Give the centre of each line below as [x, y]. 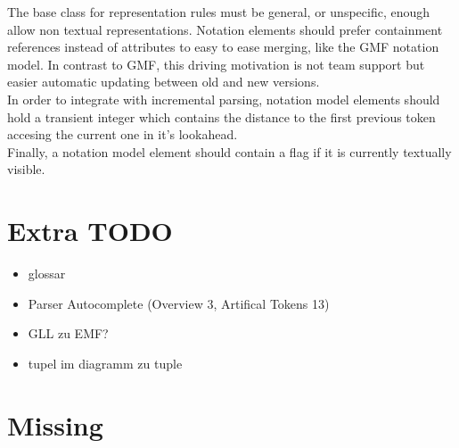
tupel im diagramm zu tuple [105, 363]
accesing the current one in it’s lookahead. [123, 134]
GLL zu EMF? [68, 333]
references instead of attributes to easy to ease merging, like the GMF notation [223, 47]
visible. [26, 169]
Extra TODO [90, 231]
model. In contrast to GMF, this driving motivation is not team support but [216, 64]
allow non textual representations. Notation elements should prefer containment [225, 29]
